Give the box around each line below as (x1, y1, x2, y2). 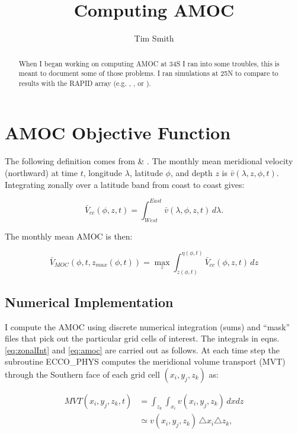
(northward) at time (5, 167, 78, 179)
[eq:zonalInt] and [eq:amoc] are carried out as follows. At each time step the (5, 343, 280, 356)
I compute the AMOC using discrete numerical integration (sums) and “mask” (5, 320, 290, 333)
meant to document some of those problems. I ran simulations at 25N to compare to (18, 68, 278, 78)
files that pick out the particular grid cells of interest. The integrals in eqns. (5, 332, 280, 344)
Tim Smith (134, 32, 174, 44)
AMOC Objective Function (5, 120, 231, 145)
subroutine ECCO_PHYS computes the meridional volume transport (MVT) (5, 355, 286, 368)
